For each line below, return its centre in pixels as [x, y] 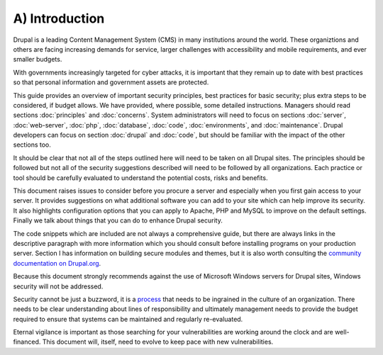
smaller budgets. [38, 60]
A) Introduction [59, 18]
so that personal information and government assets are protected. [111, 82]
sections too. [32, 145]
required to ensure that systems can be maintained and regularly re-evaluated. [128, 319]
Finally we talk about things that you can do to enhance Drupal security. [118, 220]
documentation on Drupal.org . [57, 263]
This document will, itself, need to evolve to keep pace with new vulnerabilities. [158, 342]
